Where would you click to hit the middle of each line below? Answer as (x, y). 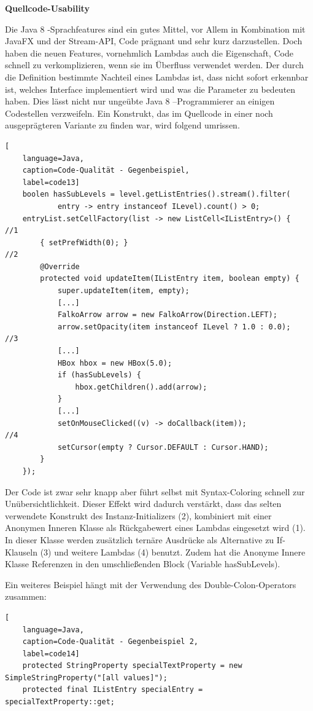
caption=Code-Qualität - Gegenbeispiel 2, (110, 642)
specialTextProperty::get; (60, 702)
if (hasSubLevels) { (99, 375)
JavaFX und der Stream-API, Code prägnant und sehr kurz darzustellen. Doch (154, 41)
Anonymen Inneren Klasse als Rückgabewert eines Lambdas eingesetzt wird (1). (155, 528)
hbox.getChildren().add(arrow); (141, 387)
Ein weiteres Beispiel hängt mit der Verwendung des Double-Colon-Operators (151, 584)
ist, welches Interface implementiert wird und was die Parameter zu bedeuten (150, 89)
